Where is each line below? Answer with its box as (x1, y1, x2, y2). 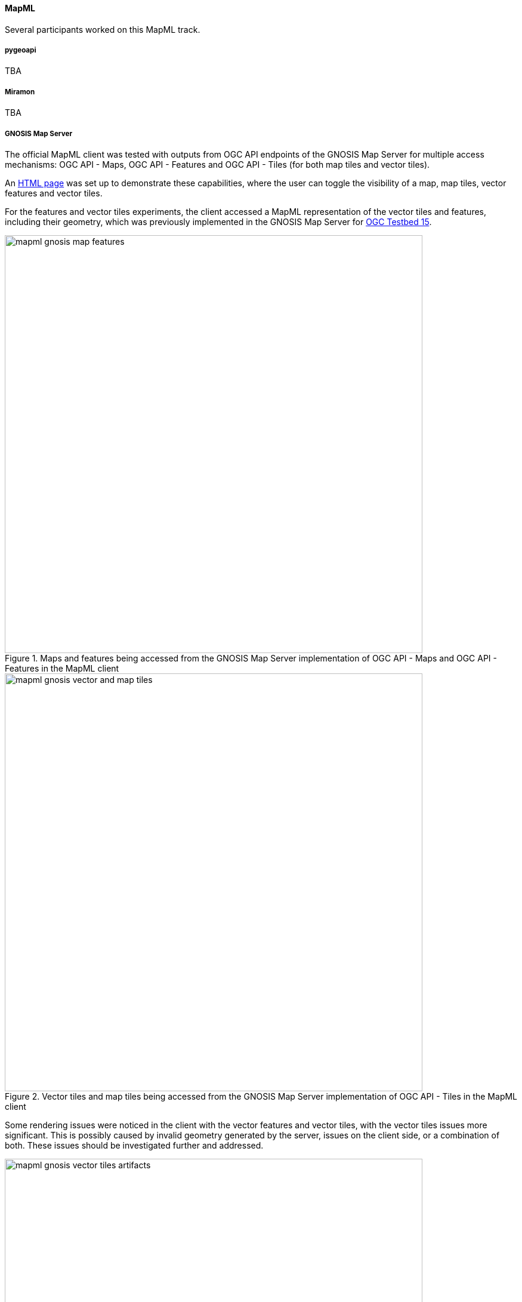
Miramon (5, 87, 35, 96)
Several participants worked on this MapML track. (5, 24, 200, 35)
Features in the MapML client (5, 663, 119, 673)
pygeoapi (5, 46, 36, 54)
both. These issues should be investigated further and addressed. (5, 1140, 264, 1150)
